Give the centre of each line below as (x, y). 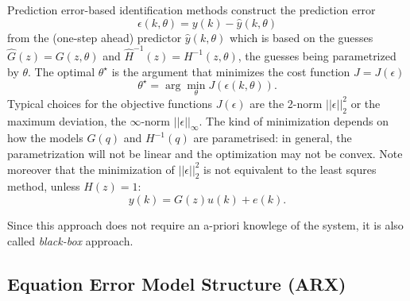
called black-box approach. (70, 240)
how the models (45, 138)
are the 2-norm (286, 103)
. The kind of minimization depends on (294, 120)
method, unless (44, 186)
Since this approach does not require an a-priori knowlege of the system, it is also (205, 224)
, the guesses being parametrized (317, 55)
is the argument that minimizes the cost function (231, 71)
